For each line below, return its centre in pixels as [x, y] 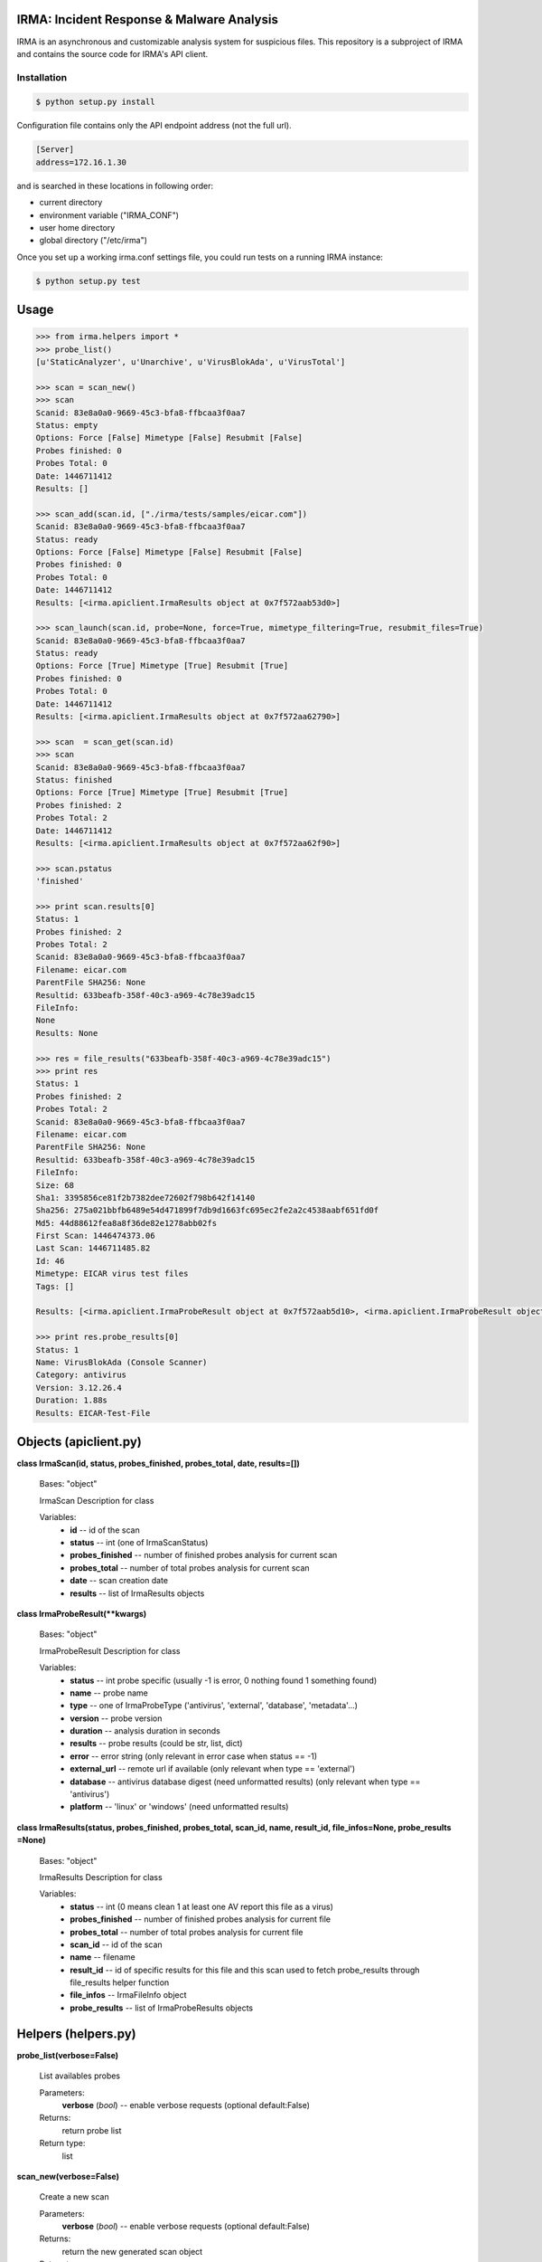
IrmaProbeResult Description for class [110, 1650]
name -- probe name [109, 1693]
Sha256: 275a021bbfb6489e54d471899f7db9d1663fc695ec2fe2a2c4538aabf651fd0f [207, 1211]
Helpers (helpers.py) [76, 2034]
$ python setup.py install [95, 102]
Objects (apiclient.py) [79, 1442]
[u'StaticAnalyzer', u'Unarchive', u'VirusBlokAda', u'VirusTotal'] [191, 362]
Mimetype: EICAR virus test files [112, 1274]
